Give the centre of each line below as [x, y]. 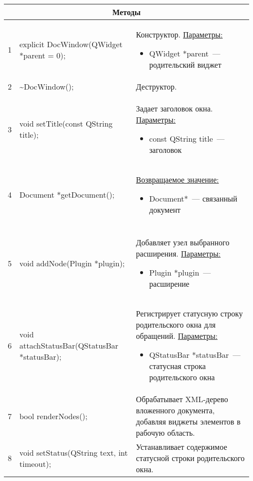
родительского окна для [176, 324]
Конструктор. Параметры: [179, 34]
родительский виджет [185, 65]
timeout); [35, 463]
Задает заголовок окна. [174, 108]
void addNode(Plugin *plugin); [72, 263]
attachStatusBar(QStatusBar [69, 345]
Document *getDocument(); [67, 194]
